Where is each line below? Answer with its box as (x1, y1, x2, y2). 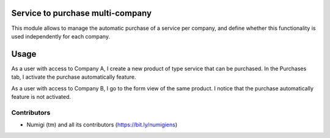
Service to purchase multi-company (11, 8, 152, 18)
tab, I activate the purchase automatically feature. (11, 73, 137, 81)
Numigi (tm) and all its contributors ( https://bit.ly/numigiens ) (26, 121, 178, 128)
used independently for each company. (11, 32, 110, 40)
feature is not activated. (11, 93, 71, 100)
